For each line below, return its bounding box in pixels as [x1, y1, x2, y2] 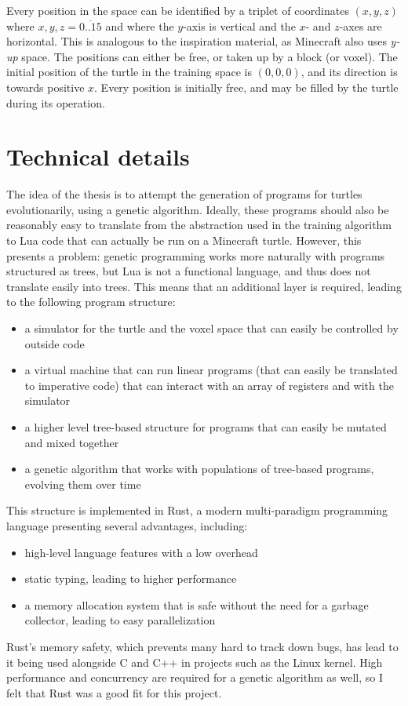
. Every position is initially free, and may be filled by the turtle [94, 78, 399, 95]
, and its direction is [301, 64, 398, 80]
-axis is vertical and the [183, 17, 296, 34]
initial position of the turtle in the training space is [6, 64, 253, 80]
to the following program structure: [6, 293, 176, 310]
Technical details [6, 140, 190, 173]
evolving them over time [24, 475, 141, 492]
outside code [24, 335, 85, 351]
